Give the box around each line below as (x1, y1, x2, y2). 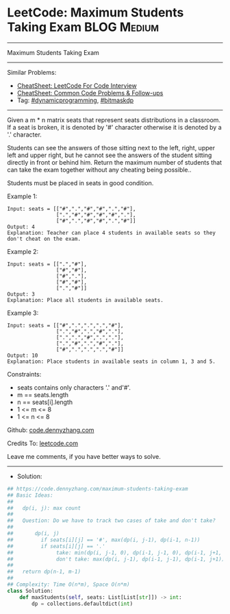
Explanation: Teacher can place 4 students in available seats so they (7, 229, 216, 236)
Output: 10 (7, 352, 38, 359)
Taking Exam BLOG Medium (7, 19, 159, 35)
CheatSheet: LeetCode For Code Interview (16, 81, 137, 90)
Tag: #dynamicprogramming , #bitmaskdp (16, 96, 134, 104)
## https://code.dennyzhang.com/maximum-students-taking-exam (7, 485, 188, 492)
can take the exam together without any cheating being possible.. (7, 165, 192, 174)
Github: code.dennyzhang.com (7, 425, 94, 434)
